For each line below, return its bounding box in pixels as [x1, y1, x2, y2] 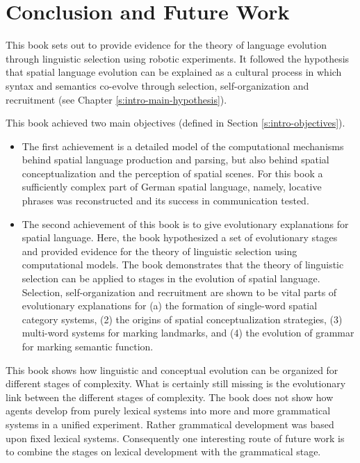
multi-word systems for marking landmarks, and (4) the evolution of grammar [22, 325, 354, 340]
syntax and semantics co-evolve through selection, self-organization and [6, 78, 309, 92]
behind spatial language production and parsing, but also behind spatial [22, 152, 329, 167]
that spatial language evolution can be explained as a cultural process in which [6, 65, 342, 79]
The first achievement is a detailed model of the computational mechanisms [22, 138, 344, 153]
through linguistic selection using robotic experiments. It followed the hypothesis [6, 51, 350, 65]
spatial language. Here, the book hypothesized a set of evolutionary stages [22, 230, 338, 245]
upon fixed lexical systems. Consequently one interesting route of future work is [6, 430, 345, 445]
